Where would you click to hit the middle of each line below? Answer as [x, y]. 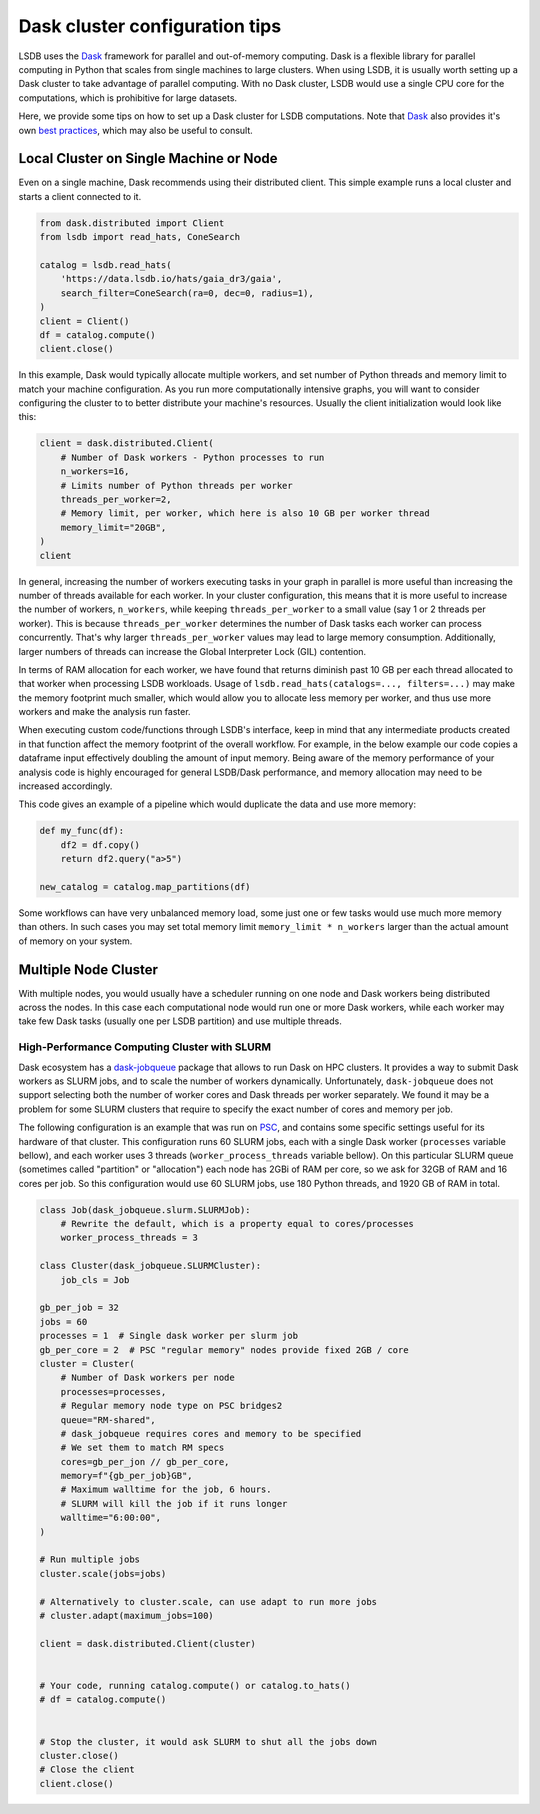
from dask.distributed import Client [132, 223]
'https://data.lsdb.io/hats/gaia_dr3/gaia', [171, 279]
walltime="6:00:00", [111, 1518]
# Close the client [87, 1769]
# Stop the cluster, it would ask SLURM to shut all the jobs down [208, 1741]
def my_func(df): [82, 831]
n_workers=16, [95, 471]
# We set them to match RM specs [142, 1448]
